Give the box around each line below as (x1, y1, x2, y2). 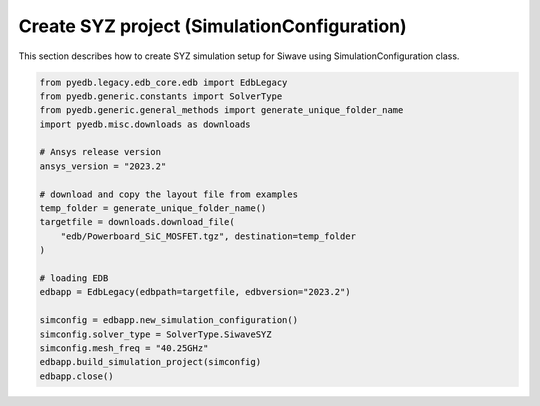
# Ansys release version (39, 146, 162, 158)
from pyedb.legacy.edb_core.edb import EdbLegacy (39, 76, 288, 88)
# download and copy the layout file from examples (39, 188, 299, 200)
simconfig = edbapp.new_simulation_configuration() (39, 315, 299, 326)
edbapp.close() (39, 370, 114, 382)
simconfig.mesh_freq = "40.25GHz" (39, 342, 209, 354)
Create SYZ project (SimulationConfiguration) (18, 15, 407, 37)
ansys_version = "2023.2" (39, 160, 167, 172)
